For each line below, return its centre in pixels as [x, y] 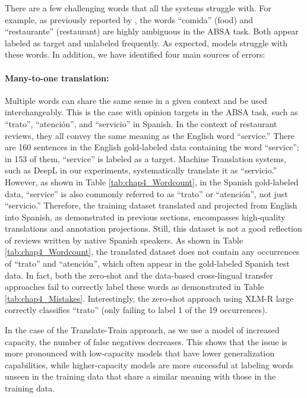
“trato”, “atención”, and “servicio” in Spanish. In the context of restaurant [141, 123]
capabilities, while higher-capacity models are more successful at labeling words [149, 364]
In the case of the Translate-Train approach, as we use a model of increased [142, 330]
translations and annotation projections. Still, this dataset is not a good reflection [153, 228]
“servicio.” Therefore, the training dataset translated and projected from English [151, 205]
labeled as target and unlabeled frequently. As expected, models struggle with [146, 42]
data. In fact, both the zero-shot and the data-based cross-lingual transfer [139, 275]
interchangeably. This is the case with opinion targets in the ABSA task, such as [151, 112]
